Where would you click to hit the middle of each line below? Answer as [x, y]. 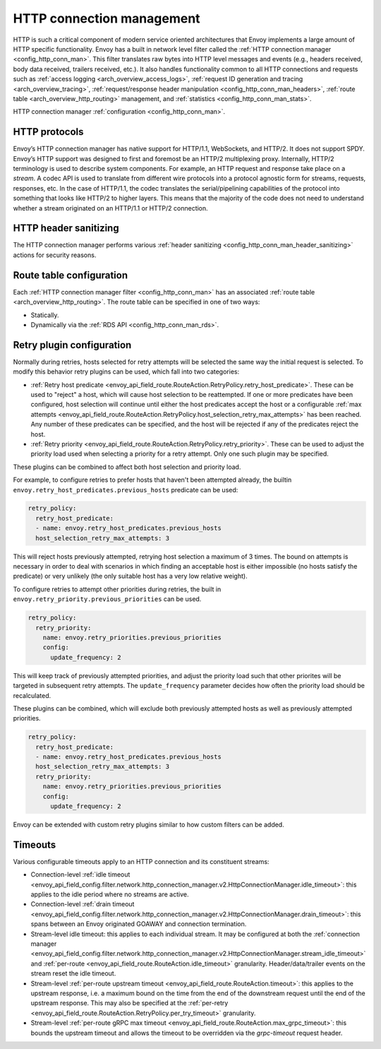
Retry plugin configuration [72, 345]
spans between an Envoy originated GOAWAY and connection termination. [139, 924]
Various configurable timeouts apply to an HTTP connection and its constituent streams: [141, 861]
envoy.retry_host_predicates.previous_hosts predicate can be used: [126, 490]
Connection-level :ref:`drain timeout [83, 904]
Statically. [45, 315]
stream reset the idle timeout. [73, 973]
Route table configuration [71, 275]
